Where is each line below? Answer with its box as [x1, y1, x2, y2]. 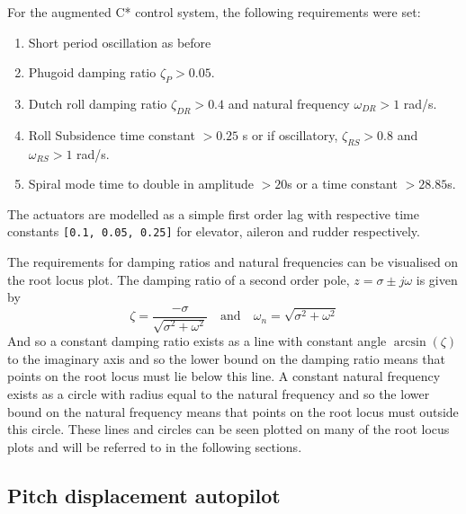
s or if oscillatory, [242, 125, 338, 144]
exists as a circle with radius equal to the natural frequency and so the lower [7, 385, 430, 403]
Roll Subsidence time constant [28, 125, 195, 144]
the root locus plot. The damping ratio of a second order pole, [7, 270, 350, 288]
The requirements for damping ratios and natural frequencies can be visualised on [7, 253, 459, 271]
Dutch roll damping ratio [28, 93, 167, 112]
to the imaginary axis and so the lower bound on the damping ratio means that [7, 349, 445, 368]
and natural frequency [228, 93, 350, 112]
